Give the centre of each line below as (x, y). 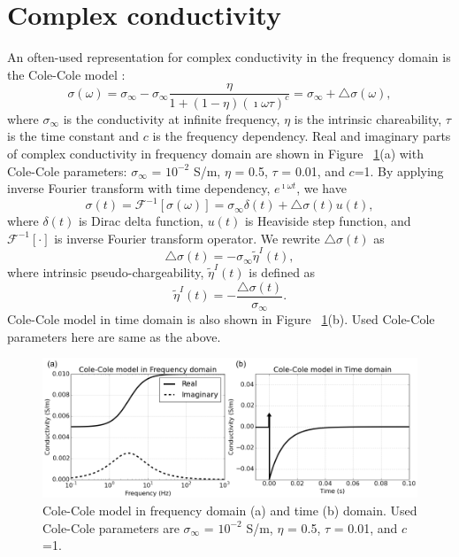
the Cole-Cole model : (66, 74)
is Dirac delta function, (141, 221)
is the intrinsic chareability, (368, 118)
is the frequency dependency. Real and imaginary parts (302, 136)
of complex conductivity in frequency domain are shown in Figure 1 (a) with (215, 153)
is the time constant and (73, 136)
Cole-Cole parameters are (111, 527)
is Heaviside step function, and (328, 221)
